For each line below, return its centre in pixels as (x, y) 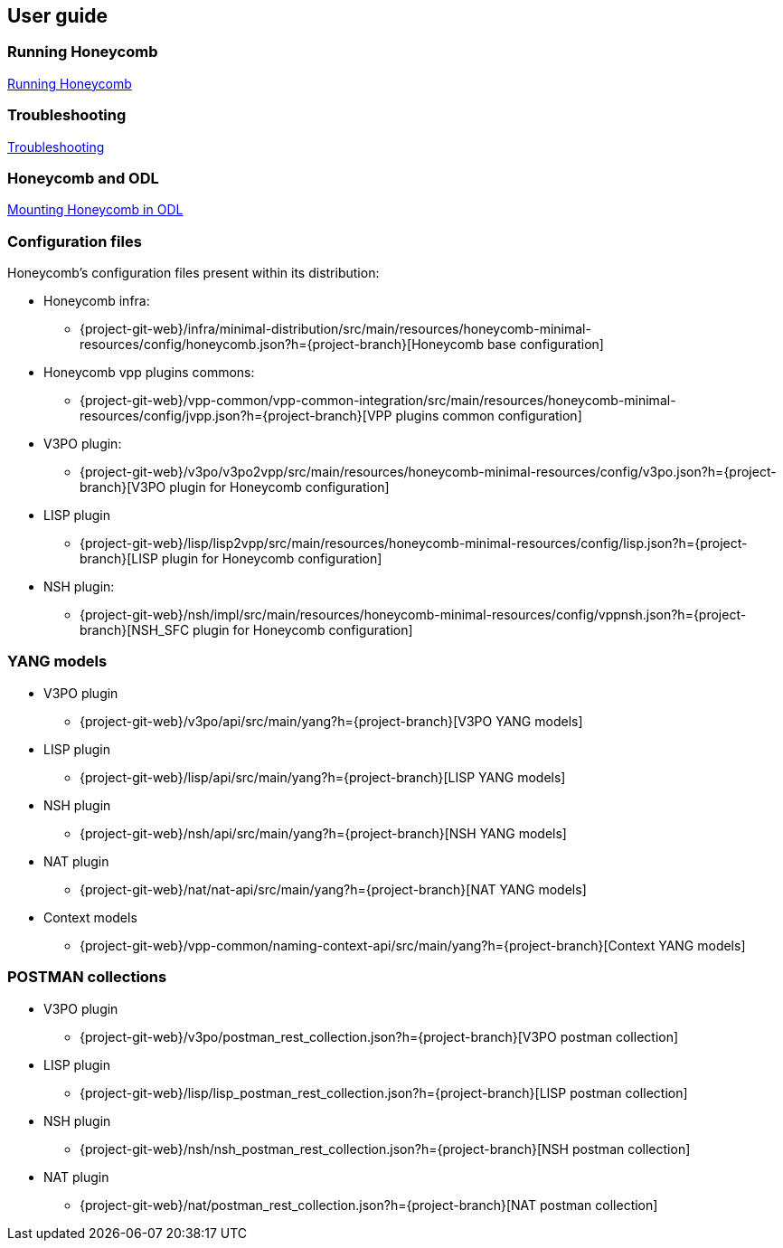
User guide (57, 16)
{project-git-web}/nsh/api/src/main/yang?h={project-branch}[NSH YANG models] (323, 833)
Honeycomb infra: (97, 301)
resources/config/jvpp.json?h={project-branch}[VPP (236, 416)
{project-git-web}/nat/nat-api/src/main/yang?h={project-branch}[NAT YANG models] (333, 889)
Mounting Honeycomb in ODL (95, 210)
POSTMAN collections (87, 977)
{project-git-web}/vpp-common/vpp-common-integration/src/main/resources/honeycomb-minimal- (378, 401)
